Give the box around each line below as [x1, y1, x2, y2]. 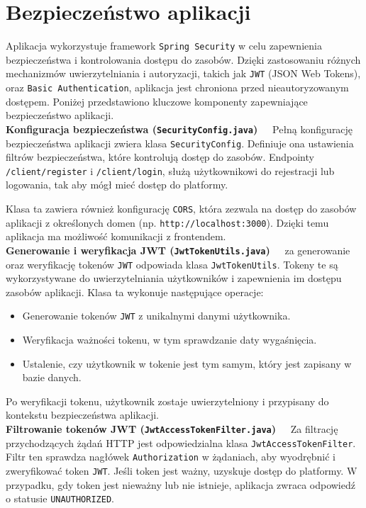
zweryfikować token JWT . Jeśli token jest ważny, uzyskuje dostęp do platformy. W [6, 463, 357, 478]
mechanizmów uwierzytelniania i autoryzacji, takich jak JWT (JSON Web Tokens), [6, 66, 361, 81]
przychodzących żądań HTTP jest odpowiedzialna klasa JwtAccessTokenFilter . [6, 435, 356, 450]
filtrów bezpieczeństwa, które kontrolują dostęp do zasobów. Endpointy [6, 149, 314, 164]
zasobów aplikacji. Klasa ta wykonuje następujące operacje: [6, 284, 264, 299]
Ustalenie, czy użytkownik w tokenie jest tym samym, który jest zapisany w [22, 356, 352, 371]
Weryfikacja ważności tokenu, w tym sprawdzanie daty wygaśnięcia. [22, 332, 317, 347]
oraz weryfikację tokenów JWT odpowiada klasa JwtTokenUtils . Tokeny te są [6, 256, 338, 271]
